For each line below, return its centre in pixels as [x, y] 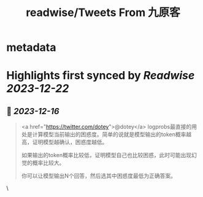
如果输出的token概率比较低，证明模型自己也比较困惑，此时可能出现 [106, 155]
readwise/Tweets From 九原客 [103, 13]
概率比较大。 [48, 163]
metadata [31, 48]
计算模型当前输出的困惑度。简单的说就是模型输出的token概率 [109, 134]
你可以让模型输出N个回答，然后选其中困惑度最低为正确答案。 [99, 176]
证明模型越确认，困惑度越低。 [70, 142]
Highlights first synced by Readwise [101, 76]
